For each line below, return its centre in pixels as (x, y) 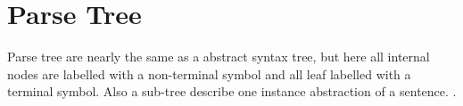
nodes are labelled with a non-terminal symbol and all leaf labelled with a (209, 73)
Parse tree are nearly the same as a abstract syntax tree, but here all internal (219, 57)
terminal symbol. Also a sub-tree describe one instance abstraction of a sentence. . (232, 91)
